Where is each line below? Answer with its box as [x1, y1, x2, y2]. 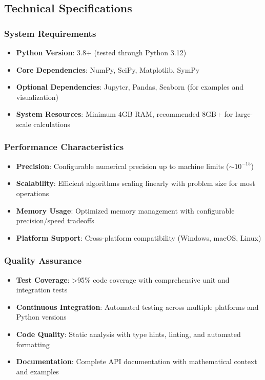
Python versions [16, 311, 67, 322]
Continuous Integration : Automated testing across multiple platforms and [16, 301, 259, 312]
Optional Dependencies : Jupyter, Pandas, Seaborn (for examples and [16, 81, 243, 92]
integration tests [16, 284, 68, 295]
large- [235, 109, 253, 119]
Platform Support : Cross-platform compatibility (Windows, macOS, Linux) [16, 232, 261, 243]
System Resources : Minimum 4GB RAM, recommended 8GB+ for [16, 109, 233, 119]
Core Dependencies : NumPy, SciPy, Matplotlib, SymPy [16, 64, 200, 75]
